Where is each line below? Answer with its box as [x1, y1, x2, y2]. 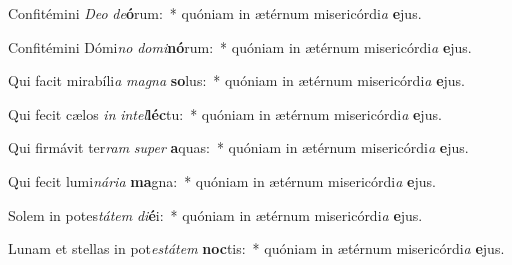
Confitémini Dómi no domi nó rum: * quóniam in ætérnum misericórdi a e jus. [8, 36, 472, 57]
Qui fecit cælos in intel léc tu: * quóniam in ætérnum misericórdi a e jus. [8, 103, 442, 124]
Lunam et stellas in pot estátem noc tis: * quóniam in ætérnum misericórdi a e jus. [8, 238, 505, 259]
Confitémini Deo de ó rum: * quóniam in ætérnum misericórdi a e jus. [8, 3, 422, 23]
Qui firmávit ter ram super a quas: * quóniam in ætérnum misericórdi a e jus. [8, 137, 469, 158]
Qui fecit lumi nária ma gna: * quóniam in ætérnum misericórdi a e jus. [8, 170, 436, 191]
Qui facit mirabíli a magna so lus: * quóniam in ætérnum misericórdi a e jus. [8, 70, 465, 91]
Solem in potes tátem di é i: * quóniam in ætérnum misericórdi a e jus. [8, 204, 423, 225]
